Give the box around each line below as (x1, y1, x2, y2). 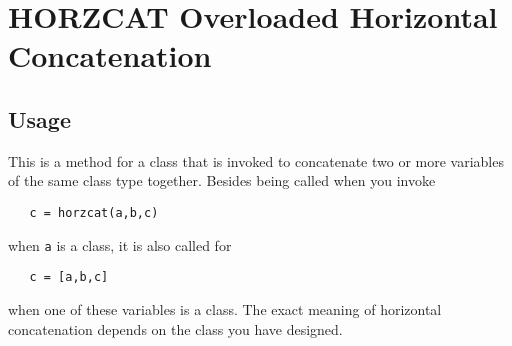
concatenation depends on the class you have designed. (8, 318, 343, 339)
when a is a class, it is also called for (8, 234, 232, 255)
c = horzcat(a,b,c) (29, 205, 159, 220)
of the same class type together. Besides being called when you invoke (8, 170, 436, 191)
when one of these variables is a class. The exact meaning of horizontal (8, 298, 442, 319)
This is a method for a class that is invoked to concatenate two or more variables (8, 150, 504, 171)
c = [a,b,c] (29, 270, 109, 285)
